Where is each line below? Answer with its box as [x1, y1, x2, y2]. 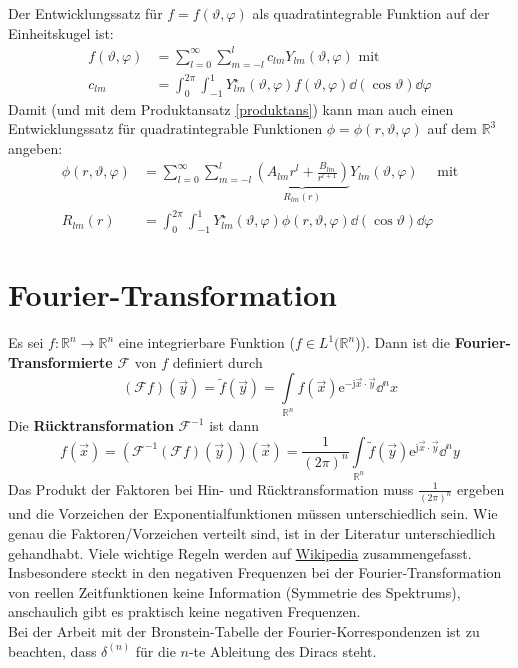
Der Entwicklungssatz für [8, 3, 163, 23]
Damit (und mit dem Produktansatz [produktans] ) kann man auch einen [8, 98, 454, 119]
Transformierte [8, 351, 113, 372]
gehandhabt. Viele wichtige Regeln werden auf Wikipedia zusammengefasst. [8, 542, 472, 563]
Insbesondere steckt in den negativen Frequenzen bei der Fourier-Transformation [8, 562, 502, 583]
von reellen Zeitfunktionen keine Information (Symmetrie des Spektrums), [8, 581, 461, 602]
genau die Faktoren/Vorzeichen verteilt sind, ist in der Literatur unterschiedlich [8, 523, 496, 544]
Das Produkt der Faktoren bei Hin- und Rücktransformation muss [8, 478, 414, 499]
